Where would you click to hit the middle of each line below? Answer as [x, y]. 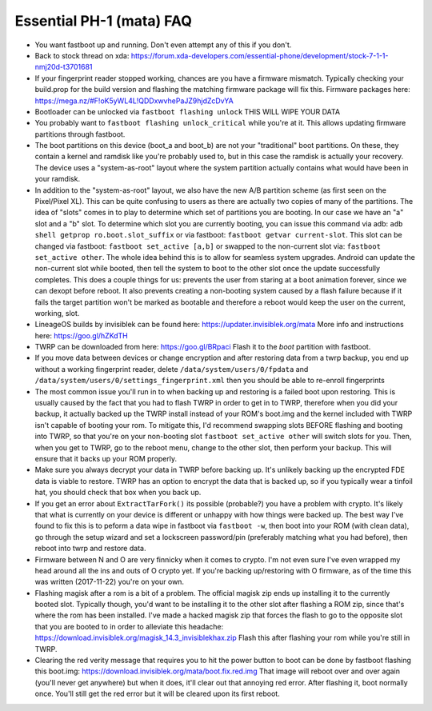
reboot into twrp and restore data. [90, 549]
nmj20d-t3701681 [64, 67]
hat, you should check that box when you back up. [118, 493]
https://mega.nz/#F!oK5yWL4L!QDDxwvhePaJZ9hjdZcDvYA [134, 101]
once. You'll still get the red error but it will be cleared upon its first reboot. [157, 694]
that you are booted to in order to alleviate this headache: [129, 626]
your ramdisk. [57, 179]
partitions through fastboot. [80, 134]
